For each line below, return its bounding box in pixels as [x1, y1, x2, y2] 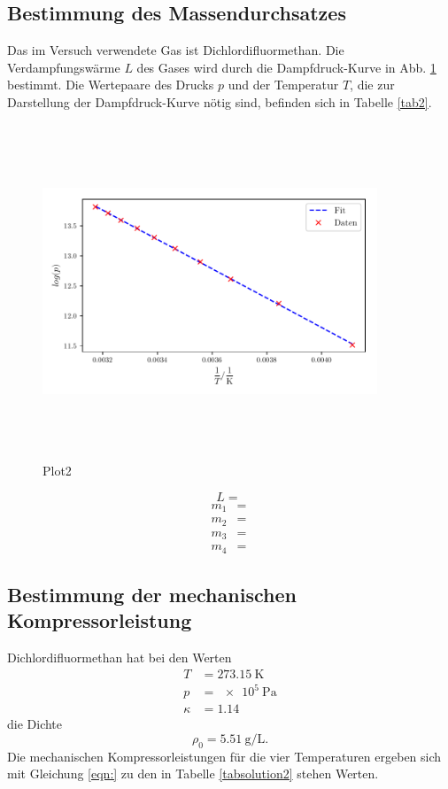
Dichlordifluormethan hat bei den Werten [7, 648, 232, 667]
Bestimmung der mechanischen [7, 581, 297, 608]
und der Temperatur [228, 75, 339, 94]
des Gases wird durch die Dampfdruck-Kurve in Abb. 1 [136, 58, 436, 76]
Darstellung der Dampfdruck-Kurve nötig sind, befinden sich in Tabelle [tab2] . [7, 92, 432, 111]
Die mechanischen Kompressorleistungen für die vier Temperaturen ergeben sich [7, 746, 442, 765]
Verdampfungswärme [7, 58, 120, 76]
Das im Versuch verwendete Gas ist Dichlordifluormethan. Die [7, 41, 344, 59]
